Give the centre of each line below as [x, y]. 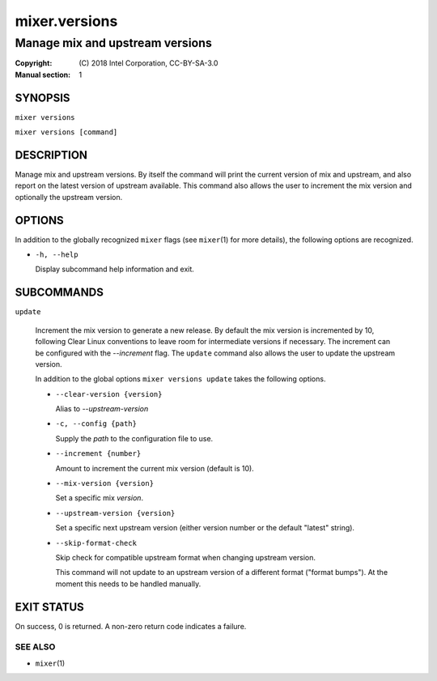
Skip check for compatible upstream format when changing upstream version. [185, 558]
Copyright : [34, 63]
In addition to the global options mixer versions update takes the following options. [180, 379]
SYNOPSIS [42, 98]
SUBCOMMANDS [59, 293]
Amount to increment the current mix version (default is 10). [155, 468]
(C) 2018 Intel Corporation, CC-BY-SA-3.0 [148, 63]
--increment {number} [98, 454]
